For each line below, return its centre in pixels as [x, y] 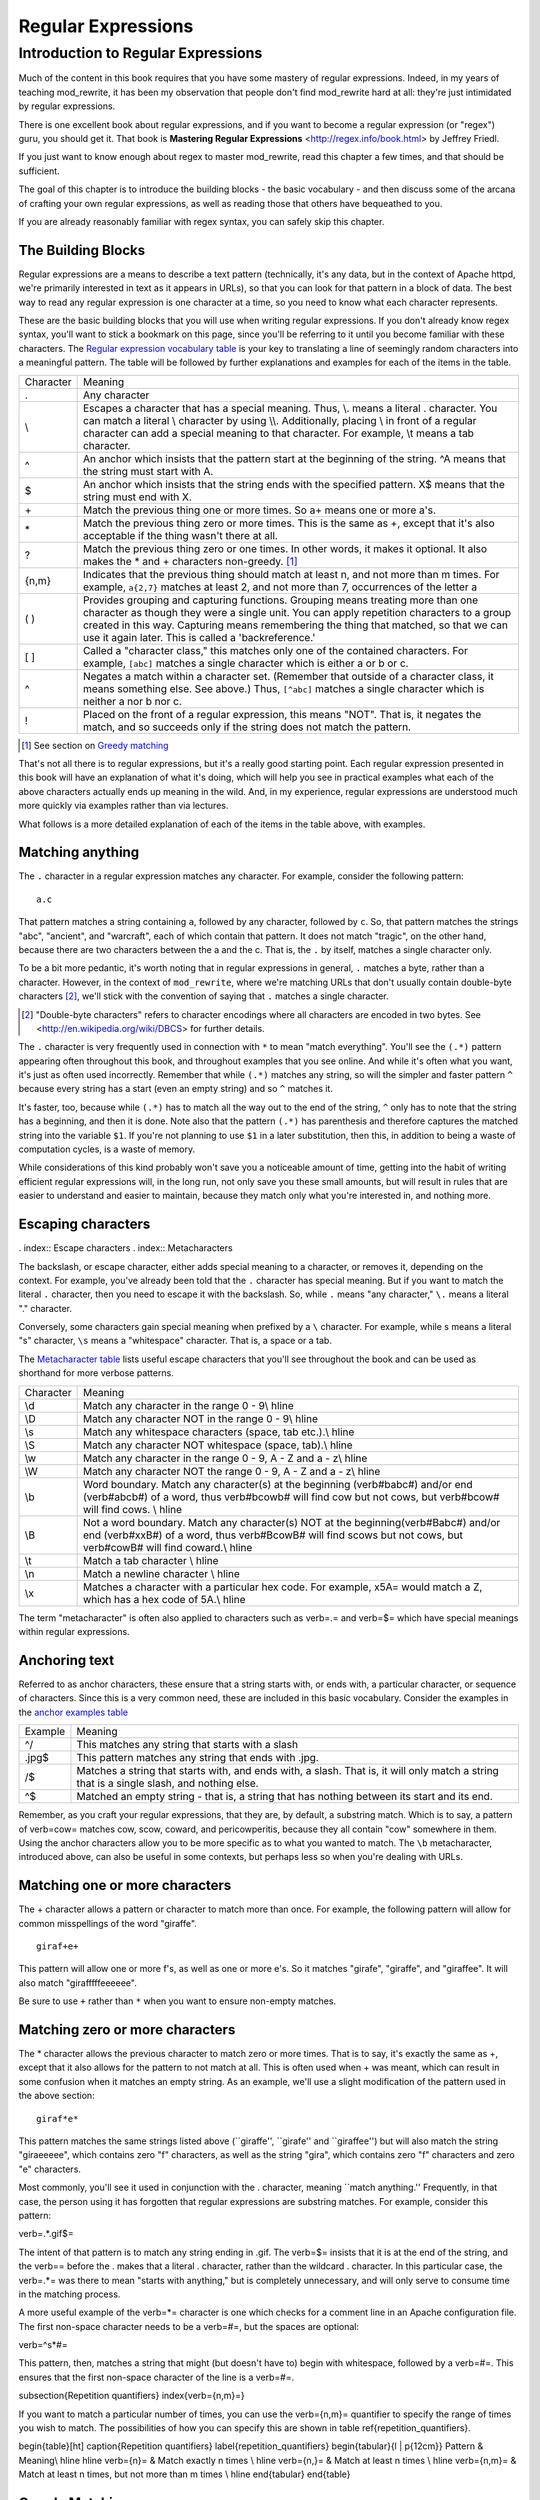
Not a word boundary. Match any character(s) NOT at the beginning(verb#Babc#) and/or [291, 1522]
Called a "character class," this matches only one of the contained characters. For [275, 650]
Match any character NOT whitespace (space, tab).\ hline [218, 1445]
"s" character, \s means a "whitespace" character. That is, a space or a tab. [175, 1341]
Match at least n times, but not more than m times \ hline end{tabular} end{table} [184, 2474]
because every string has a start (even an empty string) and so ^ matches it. [176, 1089]
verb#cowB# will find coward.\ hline [167, 1547]
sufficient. [39, 171]
